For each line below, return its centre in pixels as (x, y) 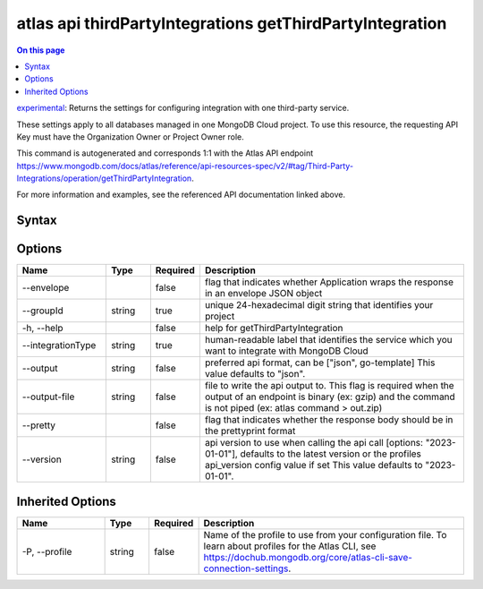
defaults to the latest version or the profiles (331, 454)
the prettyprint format (250, 431)
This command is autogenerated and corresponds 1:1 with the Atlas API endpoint (165, 153)
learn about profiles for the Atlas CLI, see (290, 546)
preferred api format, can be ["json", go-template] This (320, 363)
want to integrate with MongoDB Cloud (286, 351)
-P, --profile (47, 551)
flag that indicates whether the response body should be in (329, 420)
